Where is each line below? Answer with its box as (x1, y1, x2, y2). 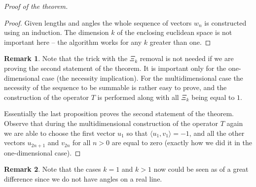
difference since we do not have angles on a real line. (4, 173, 162, 184)
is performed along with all (97, 92, 179, 102)
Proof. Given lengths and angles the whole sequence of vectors (4, 17, 192, 28)
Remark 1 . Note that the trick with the (4, 53, 128, 63)
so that (126, 127, 148, 138)
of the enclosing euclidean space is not (117, 27, 232, 37)
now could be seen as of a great (153, 164, 249, 174)
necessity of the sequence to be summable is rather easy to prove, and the (4, 82, 227, 93)
